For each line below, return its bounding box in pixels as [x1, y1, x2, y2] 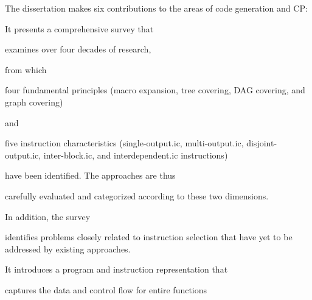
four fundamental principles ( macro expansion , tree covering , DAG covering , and [5, 84, 305, 96]
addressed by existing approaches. [5, 242, 131, 255]
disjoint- [246, 137, 277, 149]
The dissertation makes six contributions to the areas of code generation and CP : [5, 2, 308, 14]
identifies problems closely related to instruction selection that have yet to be [5, 230, 293, 243]
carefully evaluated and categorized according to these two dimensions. [5, 189, 269, 202]
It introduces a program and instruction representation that [5, 263, 228, 276]
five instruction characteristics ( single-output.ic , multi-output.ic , [5, 137, 244, 149]
